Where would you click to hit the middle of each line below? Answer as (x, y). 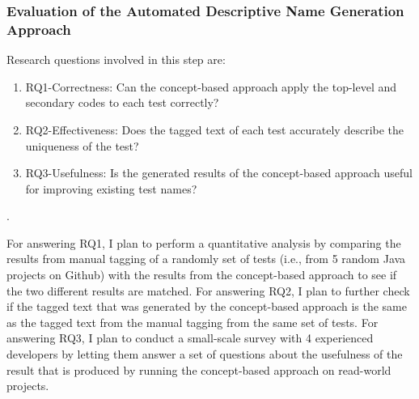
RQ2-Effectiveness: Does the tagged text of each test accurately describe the (215, 129)
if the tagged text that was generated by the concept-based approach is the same (207, 306)
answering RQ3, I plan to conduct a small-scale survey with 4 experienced (190, 338)
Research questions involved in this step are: (116, 59)
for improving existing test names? (111, 188)
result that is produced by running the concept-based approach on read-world (199, 369)
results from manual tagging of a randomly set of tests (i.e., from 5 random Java (206, 259)
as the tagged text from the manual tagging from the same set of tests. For (193, 322)
